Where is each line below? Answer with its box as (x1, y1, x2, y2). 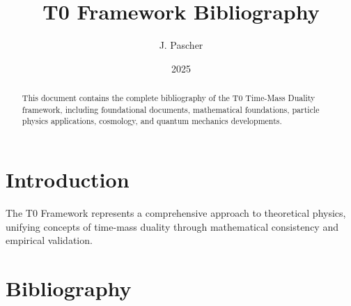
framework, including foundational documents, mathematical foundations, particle (22, 103, 320, 115)
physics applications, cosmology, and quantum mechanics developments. (22, 115, 282, 127)
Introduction (6, 165, 130, 194)
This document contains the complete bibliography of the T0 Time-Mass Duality (22, 92, 315, 104)
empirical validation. (6, 233, 93, 247)
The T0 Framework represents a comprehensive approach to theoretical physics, (6, 206, 346, 220)
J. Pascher (159, 38, 203, 52)
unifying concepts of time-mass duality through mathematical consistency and (6, 219, 338, 234)
